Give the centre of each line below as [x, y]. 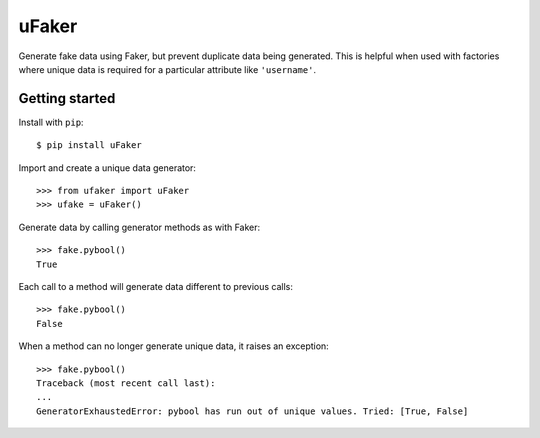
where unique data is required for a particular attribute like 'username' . [167, 69]
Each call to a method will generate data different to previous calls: [156, 286]
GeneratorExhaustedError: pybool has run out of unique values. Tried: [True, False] [252, 411]
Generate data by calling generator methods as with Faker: [139, 227]
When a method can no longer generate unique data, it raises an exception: [173, 346]
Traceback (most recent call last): [126, 383]
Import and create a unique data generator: [107, 167]
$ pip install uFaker [89, 145]
